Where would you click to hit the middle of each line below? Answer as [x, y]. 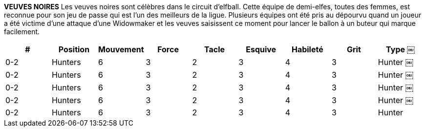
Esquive [261, 49]
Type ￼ [400, 49]
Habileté [307, 49]
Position [74, 49]
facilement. [22, 32]
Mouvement [121, 49]
